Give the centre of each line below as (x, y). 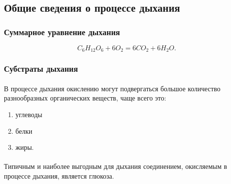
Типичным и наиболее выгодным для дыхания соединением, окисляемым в (115, 166)
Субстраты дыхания (41, 69)
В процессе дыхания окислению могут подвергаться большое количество (112, 88)
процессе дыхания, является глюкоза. (59, 176)
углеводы (29, 114)
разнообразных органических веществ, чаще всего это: (85, 98)
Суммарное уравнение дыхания (62, 31)
